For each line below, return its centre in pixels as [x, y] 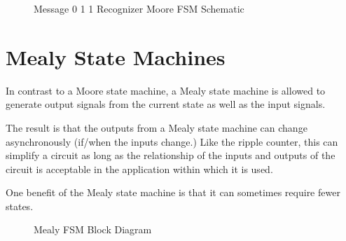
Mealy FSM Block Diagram [93, 229]
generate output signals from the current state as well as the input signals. [166, 104]
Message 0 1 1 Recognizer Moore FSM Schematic [139, 8]
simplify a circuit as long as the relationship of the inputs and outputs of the [171, 155]
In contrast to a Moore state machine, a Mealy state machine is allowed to [166, 90]
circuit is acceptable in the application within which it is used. [139, 168]
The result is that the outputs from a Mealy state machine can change [157, 127]
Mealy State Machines [116, 56]
